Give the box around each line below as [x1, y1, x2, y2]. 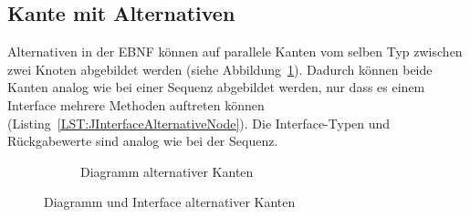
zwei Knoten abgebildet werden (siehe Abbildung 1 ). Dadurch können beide [7, 59, 433, 78]
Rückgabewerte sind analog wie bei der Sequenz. [7, 131, 278, 150]
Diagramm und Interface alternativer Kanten [44, 192, 296, 212]
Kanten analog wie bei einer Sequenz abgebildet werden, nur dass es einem [7, 77, 425, 97]
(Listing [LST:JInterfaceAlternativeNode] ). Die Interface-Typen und [7, 113, 391, 132]
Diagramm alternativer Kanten [80, 161, 254, 181]
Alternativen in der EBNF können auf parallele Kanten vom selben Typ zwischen [7, 42, 463, 61]
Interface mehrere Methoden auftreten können [7, 95, 265, 114]
